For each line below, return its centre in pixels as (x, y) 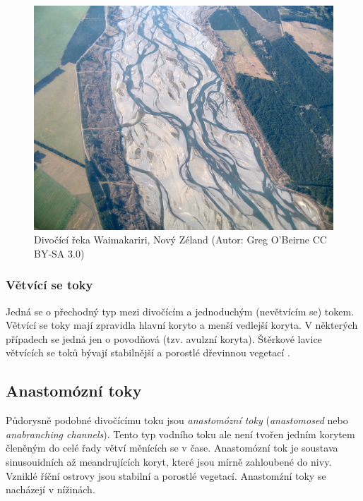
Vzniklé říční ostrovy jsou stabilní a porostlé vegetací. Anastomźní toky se (166, 475)
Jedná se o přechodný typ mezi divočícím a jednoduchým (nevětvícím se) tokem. (180, 311)
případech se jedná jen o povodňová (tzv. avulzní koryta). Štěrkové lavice (164, 338)
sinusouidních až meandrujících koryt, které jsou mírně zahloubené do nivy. (169, 461)
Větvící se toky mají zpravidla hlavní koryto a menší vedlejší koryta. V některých (182, 325)
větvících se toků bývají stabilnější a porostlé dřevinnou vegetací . (148, 352)
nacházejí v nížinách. (50, 489)
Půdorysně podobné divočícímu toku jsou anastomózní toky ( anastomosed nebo (177, 420)
